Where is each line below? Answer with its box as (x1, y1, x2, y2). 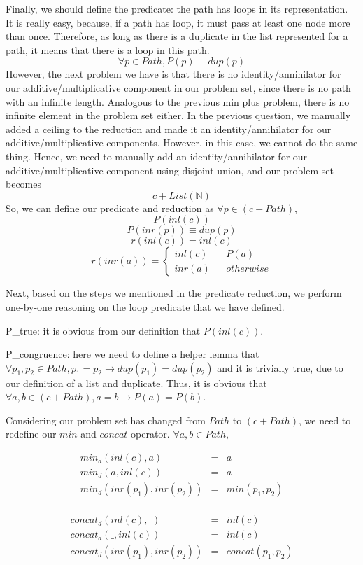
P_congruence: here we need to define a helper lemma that (6, 347, 259, 361)
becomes (6, 176, 42, 191)
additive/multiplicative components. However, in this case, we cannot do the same (6, 135, 358, 150)
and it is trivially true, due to (217, 360, 343, 375)
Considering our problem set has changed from (6, 412, 206, 427)
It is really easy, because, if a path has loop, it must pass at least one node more (6, 15, 350, 29)
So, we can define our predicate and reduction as (6, 200, 214, 215)
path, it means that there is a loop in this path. (6, 42, 210, 57)
